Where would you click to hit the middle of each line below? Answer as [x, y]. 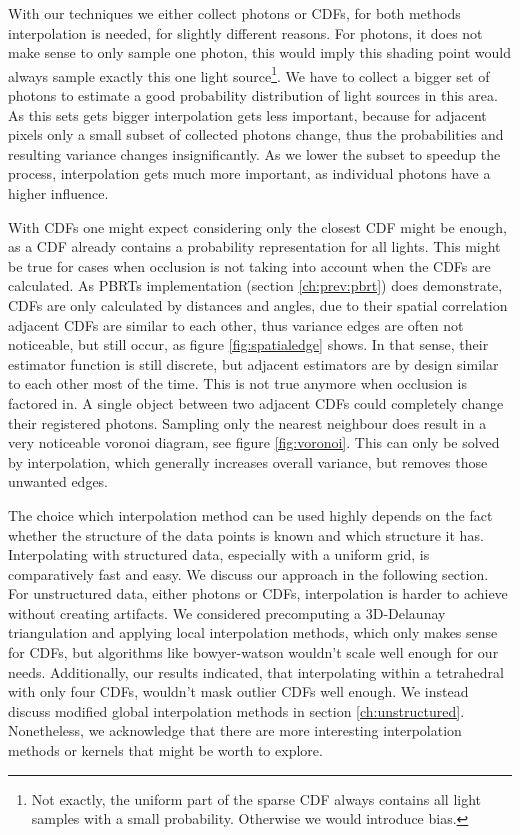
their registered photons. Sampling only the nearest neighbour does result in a [247, 422]
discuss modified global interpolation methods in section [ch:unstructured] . [236, 710]
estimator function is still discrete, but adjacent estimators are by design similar [253, 363]
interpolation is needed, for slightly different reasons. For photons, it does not [245, 32]
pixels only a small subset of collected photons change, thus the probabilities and [256, 134]
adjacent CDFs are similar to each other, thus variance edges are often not [236, 324]
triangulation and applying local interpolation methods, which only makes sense [253, 632]
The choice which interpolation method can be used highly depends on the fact [250, 514]
